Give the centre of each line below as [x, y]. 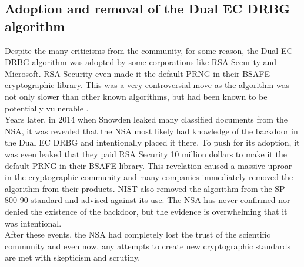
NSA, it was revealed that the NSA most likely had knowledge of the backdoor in [151, 131]
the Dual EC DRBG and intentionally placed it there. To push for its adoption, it [152, 142]
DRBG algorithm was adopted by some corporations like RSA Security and [141, 62]
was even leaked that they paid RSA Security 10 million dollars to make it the [146, 153]
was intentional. [33, 223]
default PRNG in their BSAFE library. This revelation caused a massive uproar [148, 165]
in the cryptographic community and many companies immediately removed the [149, 177]
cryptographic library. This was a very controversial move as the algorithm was [147, 85]
